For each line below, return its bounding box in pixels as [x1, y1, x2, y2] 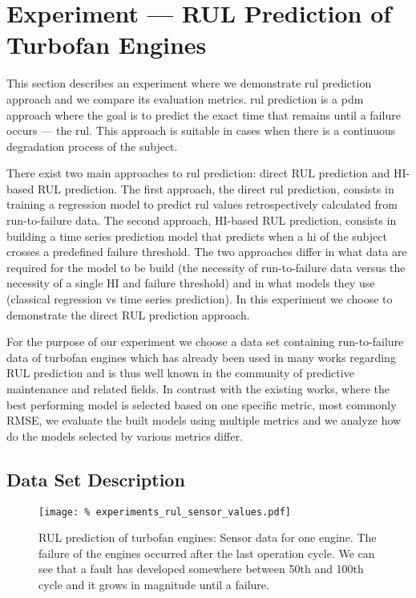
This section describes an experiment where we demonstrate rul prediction [6, 75, 372, 92]
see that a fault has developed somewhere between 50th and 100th [38, 560, 364, 577]
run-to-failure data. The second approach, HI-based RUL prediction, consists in [6, 212, 397, 229]
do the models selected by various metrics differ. [6, 427, 243, 444]
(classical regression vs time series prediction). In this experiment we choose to [6, 291, 393, 307]
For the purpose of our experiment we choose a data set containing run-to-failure [6, 333, 404, 350]
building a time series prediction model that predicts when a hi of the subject [6, 227, 387, 244]
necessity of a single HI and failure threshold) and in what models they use [6, 275, 375, 291]
